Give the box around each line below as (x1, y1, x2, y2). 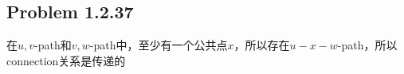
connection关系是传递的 (6, 52, 126, 68)
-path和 (34, 37, 72, 53)
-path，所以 (337, 37, 398, 53)
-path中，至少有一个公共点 (89, 37, 228, 53)
